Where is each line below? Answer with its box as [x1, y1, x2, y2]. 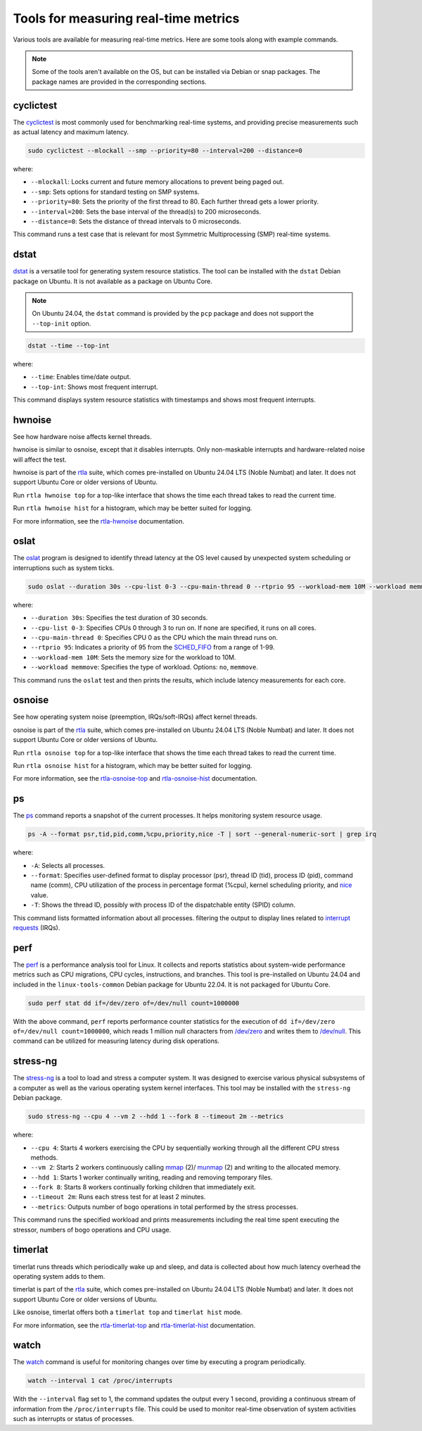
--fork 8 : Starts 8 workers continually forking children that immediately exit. [30, 1183, 256, 1191]
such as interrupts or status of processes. [13, 1415, 134, 1423]
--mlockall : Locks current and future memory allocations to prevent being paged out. [30, 178, 284, 186]
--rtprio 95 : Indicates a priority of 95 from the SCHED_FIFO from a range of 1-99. [30, 643, 275, 652]
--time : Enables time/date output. [30, 373, 132, 381]
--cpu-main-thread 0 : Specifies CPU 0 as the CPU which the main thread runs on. [30, 633, 278, 642]
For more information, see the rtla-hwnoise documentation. [13, 516, 184, 525]
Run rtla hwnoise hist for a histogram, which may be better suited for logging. [13, 504, 252, 512]
